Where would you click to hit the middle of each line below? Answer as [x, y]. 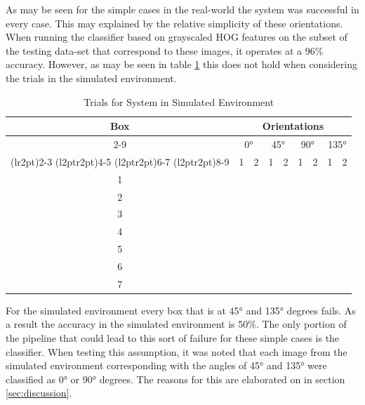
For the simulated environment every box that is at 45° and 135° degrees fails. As [181, 310]
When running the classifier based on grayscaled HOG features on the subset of [177, 37]
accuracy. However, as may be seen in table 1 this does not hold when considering [181, 64]
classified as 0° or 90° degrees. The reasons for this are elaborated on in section [175, 379]
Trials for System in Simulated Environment [179, 101]
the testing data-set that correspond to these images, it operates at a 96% [165, 50]
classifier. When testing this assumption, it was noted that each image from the [177, 351]
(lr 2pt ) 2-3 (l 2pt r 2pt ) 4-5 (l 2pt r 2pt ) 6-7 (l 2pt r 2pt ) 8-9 [120, 161]
